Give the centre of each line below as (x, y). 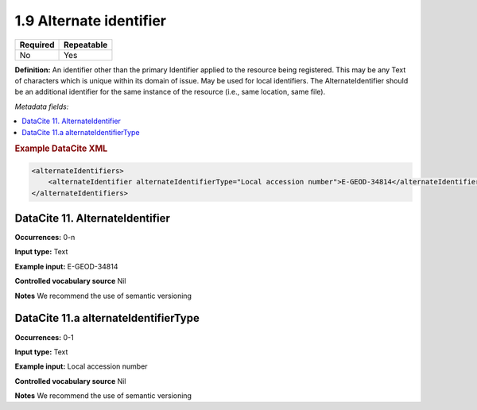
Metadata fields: (42, 106)
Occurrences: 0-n (45, 238)
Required (37, 44)
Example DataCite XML (61, 149)
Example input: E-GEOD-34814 (66, 266)
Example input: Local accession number (81, 366)
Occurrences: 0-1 (45, 337)
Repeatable (86, 44)
